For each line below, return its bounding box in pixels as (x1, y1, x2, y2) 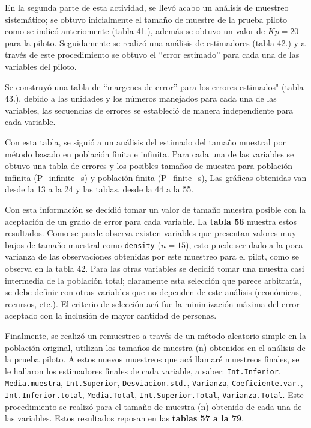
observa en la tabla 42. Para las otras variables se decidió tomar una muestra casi (5, 261, 304, 274)
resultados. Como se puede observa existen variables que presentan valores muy (5, 227, 297, 239)
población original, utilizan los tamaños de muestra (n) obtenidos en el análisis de (5, 341, 306, 353)
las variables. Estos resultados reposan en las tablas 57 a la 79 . (5, 412, 244, 424)
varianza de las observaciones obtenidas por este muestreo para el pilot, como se (5, 250, 299, 263)
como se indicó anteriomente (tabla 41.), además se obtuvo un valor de (5, 25, 265, 37)
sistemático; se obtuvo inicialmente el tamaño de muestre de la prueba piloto (5, 13, 288, 25)
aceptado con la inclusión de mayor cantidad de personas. (5, 309, 217, 322)
